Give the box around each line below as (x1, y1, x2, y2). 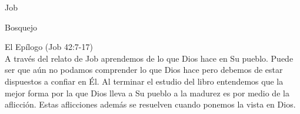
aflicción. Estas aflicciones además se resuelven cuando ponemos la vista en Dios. (5, 98, 296, 110)
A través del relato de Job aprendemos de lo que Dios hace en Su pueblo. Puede (5, 52, 294, 64)
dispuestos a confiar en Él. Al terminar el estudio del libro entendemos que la (5, 75, 284, 87)
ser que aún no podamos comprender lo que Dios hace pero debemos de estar (5, 63, 283, 76)
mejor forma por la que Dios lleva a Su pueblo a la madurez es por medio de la (5, 86, 289, 99)
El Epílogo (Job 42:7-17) (5, 41, 93, 53)
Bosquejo (5, 21, 38, 33)
